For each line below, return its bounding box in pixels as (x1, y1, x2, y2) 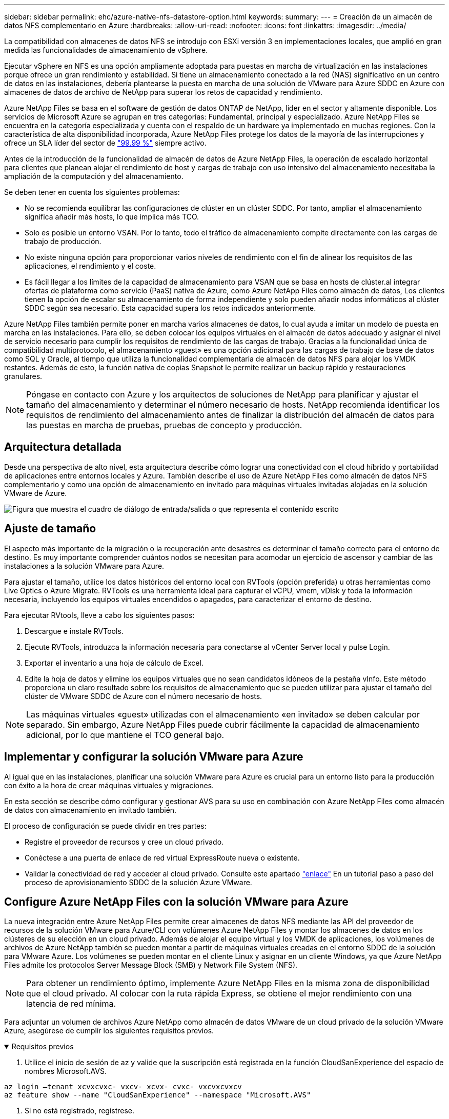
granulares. (4, 372, 43, 381)
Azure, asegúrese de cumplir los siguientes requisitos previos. (4, 1026, 214, 1035)
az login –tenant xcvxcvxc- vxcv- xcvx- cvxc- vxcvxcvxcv (4, 1083, 242, 1091)
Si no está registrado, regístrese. (25, 1106, 135, 1115)
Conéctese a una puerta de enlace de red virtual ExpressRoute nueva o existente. (25, 853, 300, 862)
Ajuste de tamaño (4, 522, 96, 535)
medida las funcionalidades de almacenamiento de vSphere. (4, 46, 208, 54)
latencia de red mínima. (26, 998, 116, 1009)
